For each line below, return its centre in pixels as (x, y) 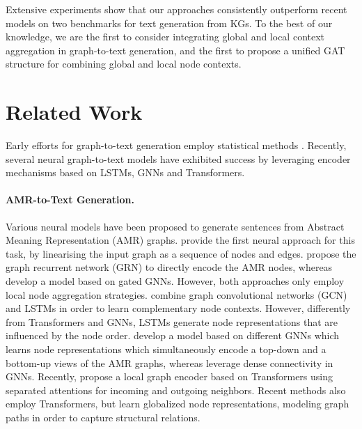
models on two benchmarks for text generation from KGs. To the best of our (169, 23)
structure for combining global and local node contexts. (124, 64)
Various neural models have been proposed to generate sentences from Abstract (175, 226)
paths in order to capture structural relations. (103, 417)
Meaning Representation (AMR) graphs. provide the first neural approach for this (180, 240)
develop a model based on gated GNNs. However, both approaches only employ (175, 281)
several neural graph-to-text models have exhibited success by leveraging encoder (178, 158)
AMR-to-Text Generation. (70, 200)
